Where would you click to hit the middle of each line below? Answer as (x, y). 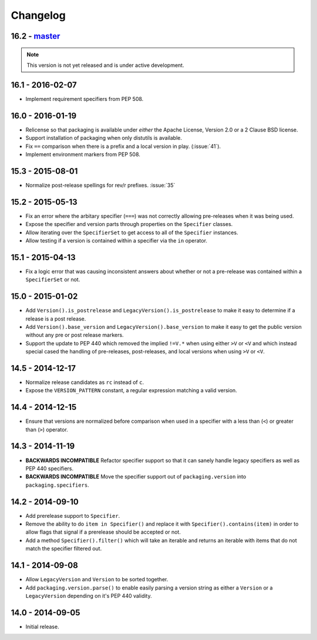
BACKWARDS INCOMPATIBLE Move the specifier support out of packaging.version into (136, 477)
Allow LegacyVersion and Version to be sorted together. (97, 580)
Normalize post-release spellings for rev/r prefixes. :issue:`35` (100, 185)
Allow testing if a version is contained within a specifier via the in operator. (117, 240)
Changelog (38, 15)
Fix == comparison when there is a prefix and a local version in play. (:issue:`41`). (123, 146)
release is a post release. (56, 319)
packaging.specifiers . (57, 485)
